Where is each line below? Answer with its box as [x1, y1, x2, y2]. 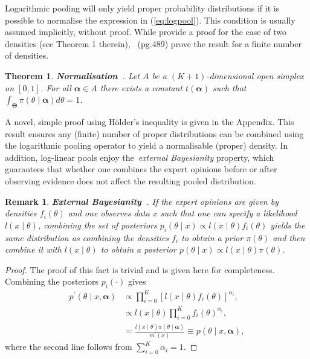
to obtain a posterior [100, 243, 176, 256]
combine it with [5, 243, 62, 256]
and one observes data [68, 207, 150, 219]
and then [273, 231, 305, 244]
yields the [270, 218, 305, 231]
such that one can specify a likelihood [160, 207, 297, 219]
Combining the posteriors [5, 275, 99, 288]
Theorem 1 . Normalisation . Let [5, 69, 140, 82]
